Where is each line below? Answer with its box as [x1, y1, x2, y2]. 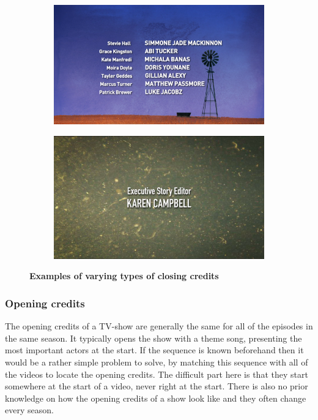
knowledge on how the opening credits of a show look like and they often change [5, 391, 306, 404]
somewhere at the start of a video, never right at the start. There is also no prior [5, 380, 308, 392]
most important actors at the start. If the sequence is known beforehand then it [5, 343, 304, 356]
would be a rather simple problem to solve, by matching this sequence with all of [5, 356, 308, 368]
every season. [5, 403, 54, 416]
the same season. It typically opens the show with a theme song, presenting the [5, 331, 302, 344]
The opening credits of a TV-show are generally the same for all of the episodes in [5, 320, 313, 332]
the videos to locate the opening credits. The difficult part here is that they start [5, 367, 308, 380]
